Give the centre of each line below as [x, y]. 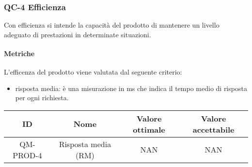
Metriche [19, 53]
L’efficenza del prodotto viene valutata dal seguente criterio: [93, 72]
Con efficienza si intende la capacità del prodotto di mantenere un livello [112, 25]
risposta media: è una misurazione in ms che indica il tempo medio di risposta [131, 88]
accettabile [213, 129]
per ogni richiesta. [42, 98]
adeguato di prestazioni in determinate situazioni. [78, 34]
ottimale [149, 129]
